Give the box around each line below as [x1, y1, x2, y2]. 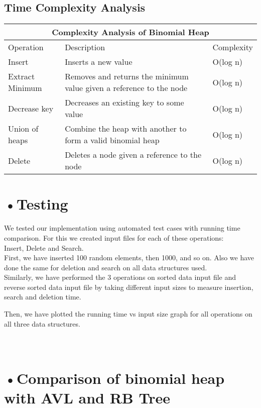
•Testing [4, 193, 68, 214]
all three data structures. [4, 318, 80, 329]
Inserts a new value [65, 56, 133, 68]
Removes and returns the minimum [65, 70, 189, 82]
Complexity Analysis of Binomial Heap [52, 26, 209, 38]
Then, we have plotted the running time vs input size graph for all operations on [4, 309, 252, 319]
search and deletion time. [4, 291, 81, 302]
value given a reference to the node [65, 82, 188, 94]
